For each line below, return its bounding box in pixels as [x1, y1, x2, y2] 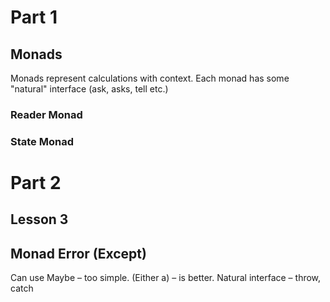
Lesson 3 [10, 211, 69, 228]
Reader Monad [10, 107, 83, 121]
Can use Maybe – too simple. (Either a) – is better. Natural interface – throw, [10, 272, 322, 284]
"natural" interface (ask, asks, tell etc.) [10, 83, 169, 95]
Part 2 [10, 172, 62, 195]
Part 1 [10, 6, 58, 29]
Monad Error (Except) [10, 245, 147, 262]
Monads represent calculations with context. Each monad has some [10, 72, 290, 84]
